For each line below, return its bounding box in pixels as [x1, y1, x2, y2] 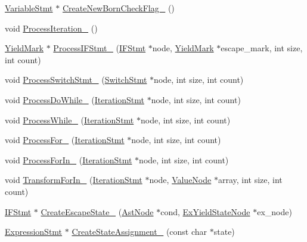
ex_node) [257, 205, 292, 218]
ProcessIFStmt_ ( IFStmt [53, 42, 146, 54]
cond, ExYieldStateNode [160, 205, 250, 218]
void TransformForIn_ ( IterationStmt [5, 173, 142, 186]
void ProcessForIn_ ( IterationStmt [5, 153, 132, 166]
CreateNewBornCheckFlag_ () [62, 2, 175, 14]
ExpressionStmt [5, 225, 63, 238]
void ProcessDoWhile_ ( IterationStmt [5, 93, 144, 106]
